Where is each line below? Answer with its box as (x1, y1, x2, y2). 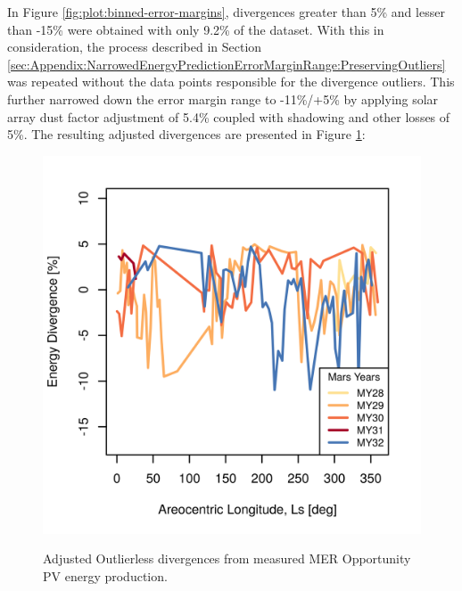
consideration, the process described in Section (7, 37, 262, 56)
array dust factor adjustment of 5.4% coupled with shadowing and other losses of (7, 107, 450, 126)
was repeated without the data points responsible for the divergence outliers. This (7, 72, 455, 91)
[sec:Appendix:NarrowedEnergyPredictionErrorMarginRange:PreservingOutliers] (7, 54, 446, 73)
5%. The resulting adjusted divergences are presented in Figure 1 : (7, 125, 366, 144)
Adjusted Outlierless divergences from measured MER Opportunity (43, 549, 411, 568)
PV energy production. (43, 566, 168, 585)
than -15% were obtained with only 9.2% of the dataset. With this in (7, 20, 384, 38)
